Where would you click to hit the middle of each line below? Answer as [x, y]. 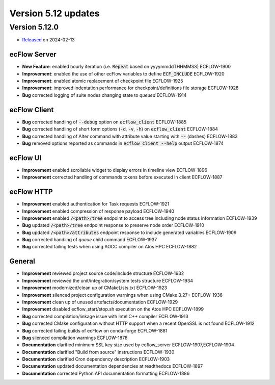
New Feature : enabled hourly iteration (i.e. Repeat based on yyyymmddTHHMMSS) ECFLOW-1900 [127, 67]
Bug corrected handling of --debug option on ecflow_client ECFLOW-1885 [104, 122]
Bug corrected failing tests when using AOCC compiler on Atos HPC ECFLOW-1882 [109, 247]
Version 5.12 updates [55, 13]
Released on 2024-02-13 [48, 40]
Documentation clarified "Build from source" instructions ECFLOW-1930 [98, 352]
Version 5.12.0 [34, 27]
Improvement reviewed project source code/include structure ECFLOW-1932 [103, 273]
